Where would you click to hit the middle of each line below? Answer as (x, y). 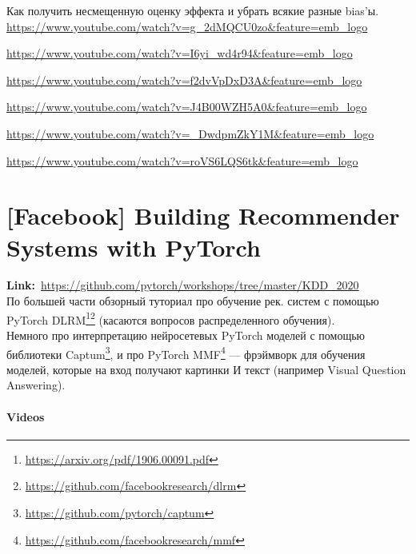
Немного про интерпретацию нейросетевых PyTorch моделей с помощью (186, 335)
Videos (26, 416)
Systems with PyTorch (134, 247)
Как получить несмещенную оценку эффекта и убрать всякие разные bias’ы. (193, 10)
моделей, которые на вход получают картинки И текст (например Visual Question (206, 369)
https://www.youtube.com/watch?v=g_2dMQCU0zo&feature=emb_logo (187, 26)
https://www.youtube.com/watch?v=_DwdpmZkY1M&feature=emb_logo (190, 133)
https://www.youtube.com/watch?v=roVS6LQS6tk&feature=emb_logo (182, 160)
